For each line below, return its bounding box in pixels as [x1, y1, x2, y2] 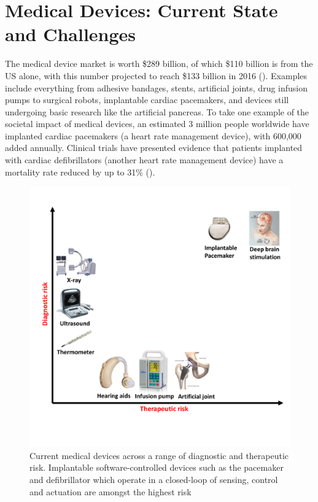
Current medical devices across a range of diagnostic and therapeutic [29, 449, 289, 461]
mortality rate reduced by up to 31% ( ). [5, 165, 155, 178]
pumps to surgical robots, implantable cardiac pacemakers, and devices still [5, 93, 289, 106]
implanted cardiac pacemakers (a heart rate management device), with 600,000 [5, 129, 301, 142]
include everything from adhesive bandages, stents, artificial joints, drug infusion [5, 81, 308, 94]
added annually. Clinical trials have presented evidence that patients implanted [5, 141, 303, 154]
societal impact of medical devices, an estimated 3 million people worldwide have [5, 117, 309, 130]
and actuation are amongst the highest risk [29, 485, 192, 498]
